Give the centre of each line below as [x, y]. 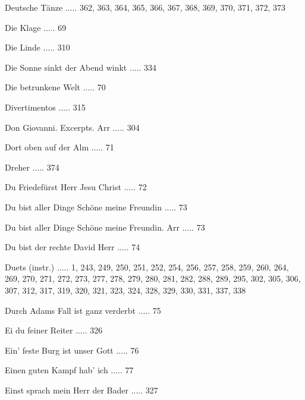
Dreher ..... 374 [32, 167]
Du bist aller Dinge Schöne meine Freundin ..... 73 [96, 207]
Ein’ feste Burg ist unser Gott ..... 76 [72, 350]
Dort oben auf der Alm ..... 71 [59, 147]
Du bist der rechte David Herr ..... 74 [73, 247]
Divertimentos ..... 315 [45, 107]
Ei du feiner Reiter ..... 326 [54, 330]
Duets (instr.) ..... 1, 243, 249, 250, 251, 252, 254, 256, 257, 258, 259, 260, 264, [147, 267]
